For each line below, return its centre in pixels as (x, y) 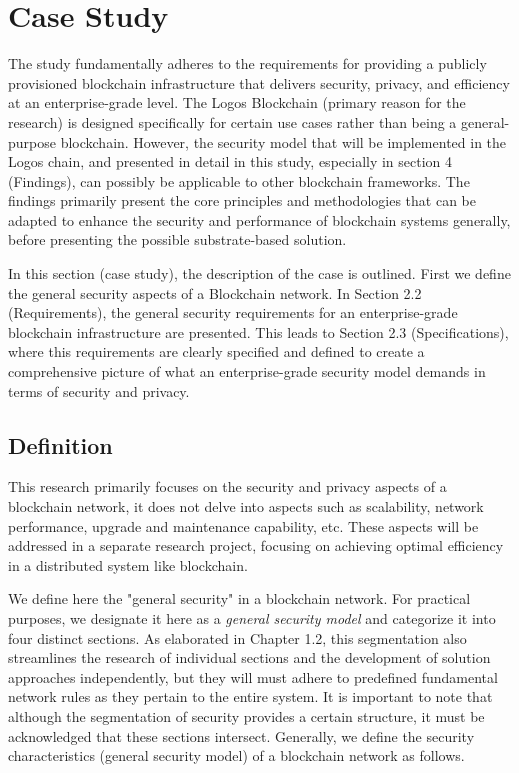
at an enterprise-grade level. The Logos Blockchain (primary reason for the (237, 102)
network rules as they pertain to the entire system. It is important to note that (250, 696)
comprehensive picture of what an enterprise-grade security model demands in (247, 371)
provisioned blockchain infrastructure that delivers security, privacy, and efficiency (259, 82)
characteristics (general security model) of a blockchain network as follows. (236, 755)
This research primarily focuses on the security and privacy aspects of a (227, 486)
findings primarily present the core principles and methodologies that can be (242, 200)
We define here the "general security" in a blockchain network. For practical (239, 598)
